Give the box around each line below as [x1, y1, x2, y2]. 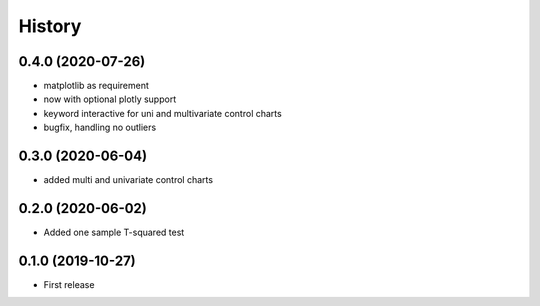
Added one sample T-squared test [43, 226, 185, 239]
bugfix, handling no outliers [43, 121, 157, 134]
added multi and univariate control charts [43, 174, 214, 186]
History [18, 15, 82, 37]
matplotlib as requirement [43, 80, 150, 92]
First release [43, 278, 95, 290]
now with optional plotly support [43, 93, 177, 105]
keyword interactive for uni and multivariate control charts [43, 107, 282, 119]
